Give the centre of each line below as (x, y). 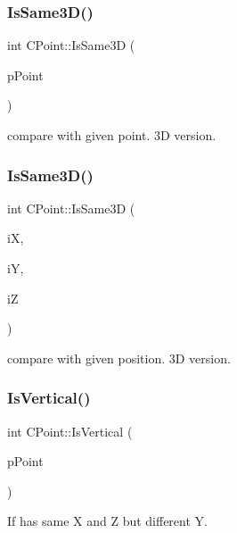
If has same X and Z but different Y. (107, 521)
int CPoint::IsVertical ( (70, 431)
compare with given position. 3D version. (119, 358)
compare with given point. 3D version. (112, 135)
